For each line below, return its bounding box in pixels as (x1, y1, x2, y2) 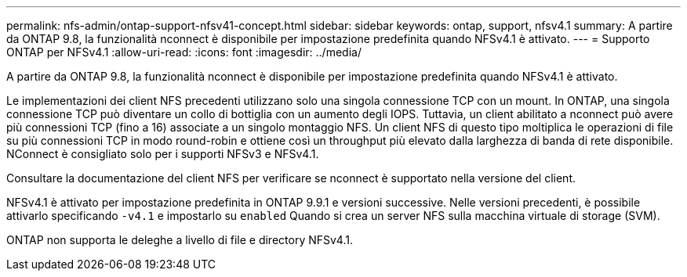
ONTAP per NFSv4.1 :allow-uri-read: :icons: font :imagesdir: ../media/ (6, 45, 362, 59)
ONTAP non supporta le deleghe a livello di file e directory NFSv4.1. (6, 233, 353, 246)
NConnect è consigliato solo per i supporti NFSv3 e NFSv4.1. (6, 147, 319, 160)
